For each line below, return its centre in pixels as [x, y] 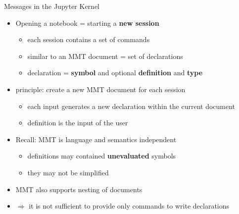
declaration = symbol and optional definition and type [115, 73]
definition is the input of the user [78, 123]
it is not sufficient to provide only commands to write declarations [129, 206]
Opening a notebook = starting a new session [87, 23]
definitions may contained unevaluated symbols [102, 156]
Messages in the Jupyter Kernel [52, 6]
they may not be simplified [68, 172]
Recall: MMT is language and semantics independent [96, 139]
